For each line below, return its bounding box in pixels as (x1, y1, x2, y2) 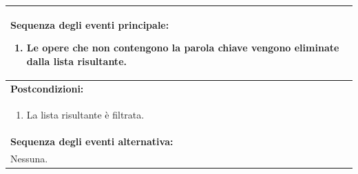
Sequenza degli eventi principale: (10, 17, 169, 32)
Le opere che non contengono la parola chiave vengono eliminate (26, 40, 339, 55)
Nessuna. (10, 151, 48, 166)
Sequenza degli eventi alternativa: (10, 134, 173, 149)
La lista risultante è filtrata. (26, 108, 145, 122)
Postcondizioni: (10, 81, 84, 95)
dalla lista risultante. (26, 53, 127, 68)
